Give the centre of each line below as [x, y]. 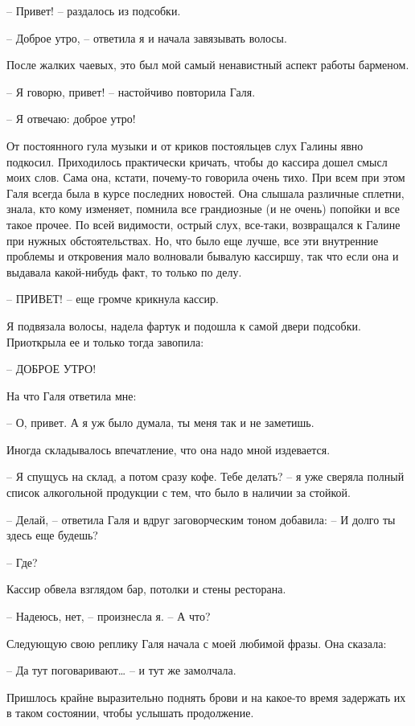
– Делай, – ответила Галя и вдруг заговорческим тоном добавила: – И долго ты [201, 519]
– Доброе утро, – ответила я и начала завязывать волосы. [147, 37]
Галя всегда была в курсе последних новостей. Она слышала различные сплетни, [205, 193]
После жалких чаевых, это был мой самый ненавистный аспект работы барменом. [208, 65]
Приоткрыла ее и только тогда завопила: [105, 341]
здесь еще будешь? [52, 535]
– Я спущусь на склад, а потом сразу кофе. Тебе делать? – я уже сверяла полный [205, 476]
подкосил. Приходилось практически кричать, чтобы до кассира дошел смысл [197, 161]
